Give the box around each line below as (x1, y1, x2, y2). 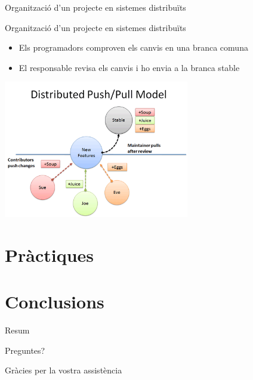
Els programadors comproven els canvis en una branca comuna (18, 41, 248, 54)
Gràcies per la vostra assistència (5, 364, 122, 376)
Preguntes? (5, 344, 45, 356)
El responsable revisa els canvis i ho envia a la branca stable (18, 61, 240, 73)
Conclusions (5, 289, 104, 314)
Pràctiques (5, 242, 94, 267)
